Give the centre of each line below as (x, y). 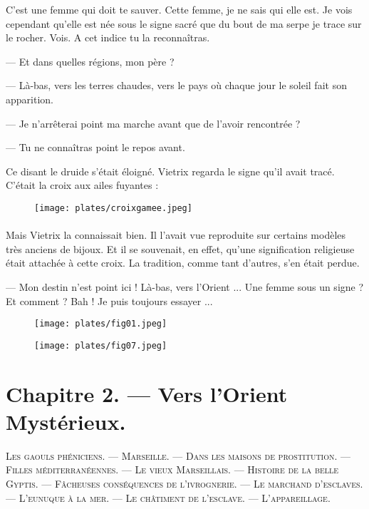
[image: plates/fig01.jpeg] (101, 324)
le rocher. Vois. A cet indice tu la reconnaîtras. (108, 37)
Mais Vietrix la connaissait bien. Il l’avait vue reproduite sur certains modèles (176, 235)
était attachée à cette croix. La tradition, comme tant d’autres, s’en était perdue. (183, 263)
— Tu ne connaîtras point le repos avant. (95, 147)
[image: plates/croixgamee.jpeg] (113, 208)
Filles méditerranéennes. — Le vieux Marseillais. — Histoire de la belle (172, 469)
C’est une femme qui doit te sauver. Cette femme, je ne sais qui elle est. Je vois (179, 9)
